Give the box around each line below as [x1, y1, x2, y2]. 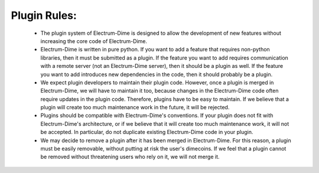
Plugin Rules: [11, 9, 77, 22]
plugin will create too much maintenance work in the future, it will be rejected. [40, 104, 230, 111]
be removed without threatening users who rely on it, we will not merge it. [40, 154, 220, 161]
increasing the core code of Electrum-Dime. [40, 37, 148, 44]
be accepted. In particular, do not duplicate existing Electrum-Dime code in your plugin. [40, 129, 253, 136]
